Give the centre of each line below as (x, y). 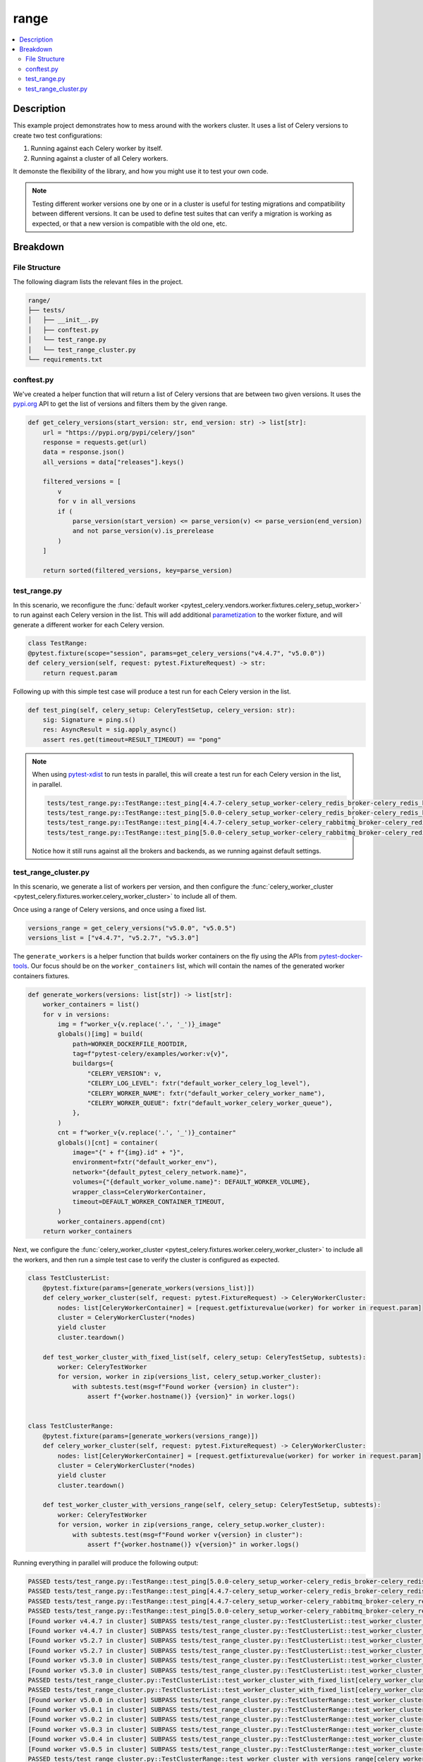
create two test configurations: (57, 135)
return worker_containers (87, 1231)
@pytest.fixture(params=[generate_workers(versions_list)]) (149, 1288)
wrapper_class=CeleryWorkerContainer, (140, 1192)
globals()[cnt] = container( (108, 1142)
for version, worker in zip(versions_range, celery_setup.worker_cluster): (191, 1525)
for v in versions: (76, 1014)
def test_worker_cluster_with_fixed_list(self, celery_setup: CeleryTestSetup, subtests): (204, 1357)
